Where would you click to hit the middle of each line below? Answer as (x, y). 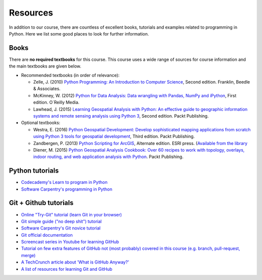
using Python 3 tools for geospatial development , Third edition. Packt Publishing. (114, 137)
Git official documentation (47, 235)
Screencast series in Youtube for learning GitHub (70, 242)
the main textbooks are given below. (45, 66)
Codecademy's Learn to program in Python (64, 182)
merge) (28, 255)
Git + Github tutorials (41, 203)
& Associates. (47, 89)
